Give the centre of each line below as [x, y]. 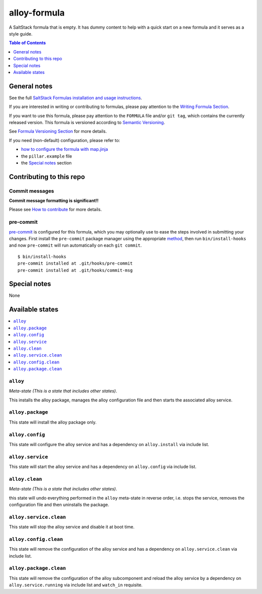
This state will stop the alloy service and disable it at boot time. [72, 527]
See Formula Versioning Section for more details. [58, 131]
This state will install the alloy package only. [53, 422]
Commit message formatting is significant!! [54, 201]
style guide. [21, 34]
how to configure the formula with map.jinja [65, 149]
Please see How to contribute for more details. [55, 210]
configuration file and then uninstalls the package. [59, 504]
